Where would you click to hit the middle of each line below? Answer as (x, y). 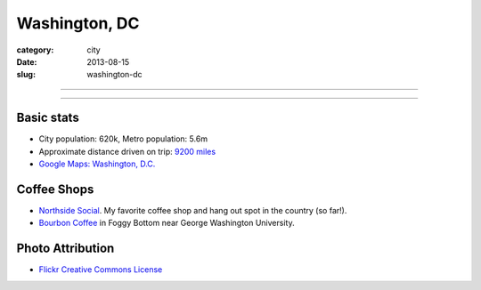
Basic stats (48, 118)
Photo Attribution (65, 249)
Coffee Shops (55, 189)
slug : (26, 75)
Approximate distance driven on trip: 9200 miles (127, 151)
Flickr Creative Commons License (101, 270)
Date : (27, 61)
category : (35, 50)
